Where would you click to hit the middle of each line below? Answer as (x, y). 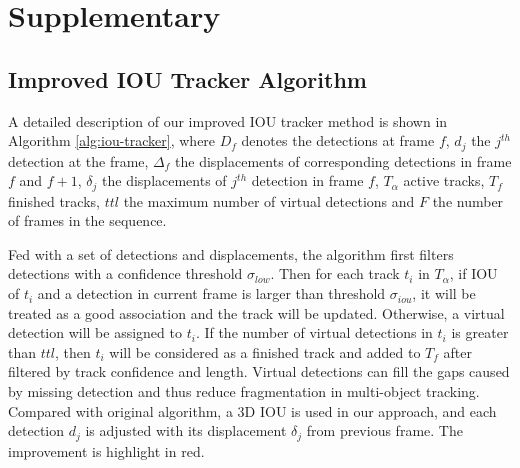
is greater (480, 332)
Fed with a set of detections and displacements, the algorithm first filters (231, 253)
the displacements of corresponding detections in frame (343, 160)
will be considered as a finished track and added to (265, 351)
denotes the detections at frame (338, 140)
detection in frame (307, 180)
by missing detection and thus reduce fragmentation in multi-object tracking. (244, 391)
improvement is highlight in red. (106, 450)
